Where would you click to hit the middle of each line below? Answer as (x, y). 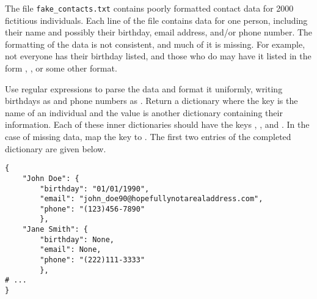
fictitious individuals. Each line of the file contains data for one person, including (156, 20)
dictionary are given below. (56, 148)
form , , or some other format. (61, 68)
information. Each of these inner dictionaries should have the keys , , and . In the (157, 124)
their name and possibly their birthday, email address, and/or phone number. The (159, 32)
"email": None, (71, 250)
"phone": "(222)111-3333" (93, 260)
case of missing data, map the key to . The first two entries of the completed (148, 136)
